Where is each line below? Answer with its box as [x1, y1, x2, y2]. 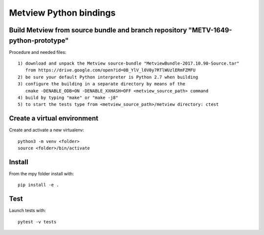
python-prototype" [9, 36, 69, 45]
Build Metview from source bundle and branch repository [9, 26, 187, 34]
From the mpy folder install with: [9, 170, 74, 176]
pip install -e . [18, 182, 59, 188]
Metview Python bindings [9, 7, 116, 18]
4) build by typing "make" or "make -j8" [18, 95, 118, 100]
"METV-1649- [188, 26, 232, 34]
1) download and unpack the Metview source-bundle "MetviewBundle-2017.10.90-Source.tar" [18, 61, 240, 66]
